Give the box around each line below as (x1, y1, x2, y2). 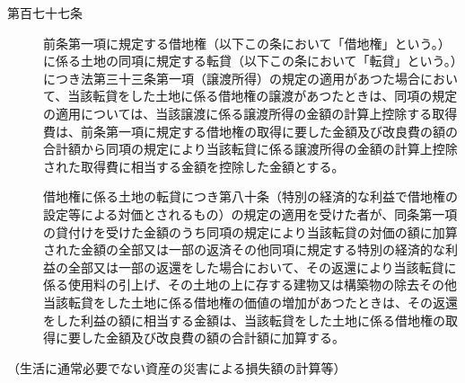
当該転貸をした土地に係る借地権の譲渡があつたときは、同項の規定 (67, 86, 458, 105)
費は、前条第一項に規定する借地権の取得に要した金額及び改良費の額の (43, 121, 458, 140)
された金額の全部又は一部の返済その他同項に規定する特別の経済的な (43, 240, 445, 259)
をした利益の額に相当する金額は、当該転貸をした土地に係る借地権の (43, 310, 445, 329)
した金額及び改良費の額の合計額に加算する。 (80, 328, 345, 347)
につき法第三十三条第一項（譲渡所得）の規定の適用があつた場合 (43, 68, 420, 87)
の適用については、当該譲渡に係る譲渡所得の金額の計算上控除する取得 (43, 103, 458, 122)
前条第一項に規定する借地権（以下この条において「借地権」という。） (43, 33, 451, 52)
